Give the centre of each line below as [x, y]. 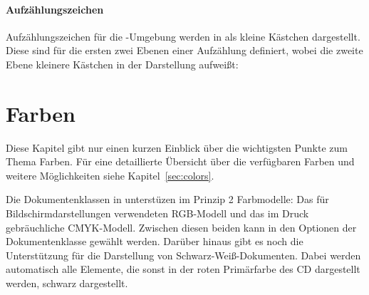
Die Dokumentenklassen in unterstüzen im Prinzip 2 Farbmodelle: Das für [167, 199]
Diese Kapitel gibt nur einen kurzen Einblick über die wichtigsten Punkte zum [177, 147]
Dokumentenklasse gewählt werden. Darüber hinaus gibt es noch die [155, 241]
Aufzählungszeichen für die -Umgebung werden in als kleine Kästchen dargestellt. [183, 36]
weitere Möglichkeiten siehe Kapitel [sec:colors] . [110, 175]
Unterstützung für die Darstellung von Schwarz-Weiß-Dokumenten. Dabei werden [183, 255]
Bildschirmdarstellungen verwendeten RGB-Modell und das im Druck [157, 213]
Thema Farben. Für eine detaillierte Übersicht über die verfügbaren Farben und [180, 161]
